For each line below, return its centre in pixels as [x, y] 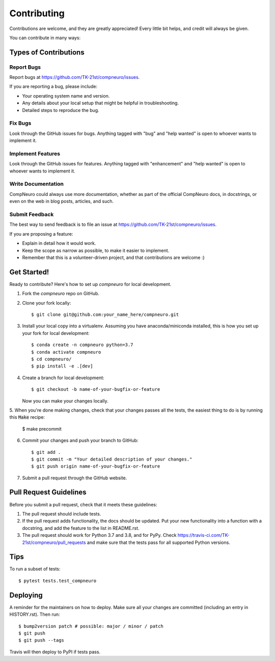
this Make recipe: [27, 417]
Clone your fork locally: [47, 303]
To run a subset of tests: [35, 569]
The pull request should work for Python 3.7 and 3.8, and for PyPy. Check [99, 535]
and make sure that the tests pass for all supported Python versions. [158, 542]
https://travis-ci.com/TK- [203, 535]
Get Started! [29, 272]
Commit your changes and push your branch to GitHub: [80, 441]
